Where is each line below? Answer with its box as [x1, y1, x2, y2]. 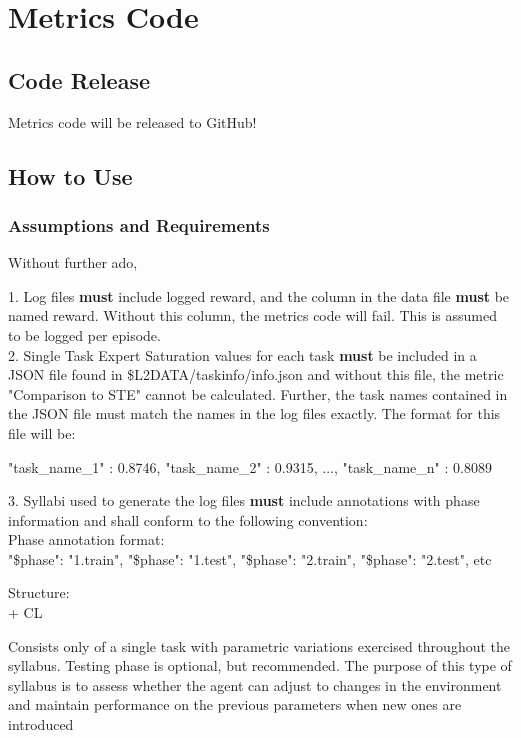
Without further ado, [8, 252, 138, 273]
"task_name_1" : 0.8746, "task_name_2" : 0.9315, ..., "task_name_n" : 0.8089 [8, 456, 492, 477]
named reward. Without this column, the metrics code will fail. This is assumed [8, 305, 498, 326]
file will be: [8, 422, 76, 443]
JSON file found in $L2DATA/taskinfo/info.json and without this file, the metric [8, 364, 504, 385]
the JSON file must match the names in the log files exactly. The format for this [8, 403, 501, 424]
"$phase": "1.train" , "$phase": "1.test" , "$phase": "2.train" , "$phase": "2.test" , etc [8, 548, 492, 569]
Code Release [8, 64, 151, 95]
